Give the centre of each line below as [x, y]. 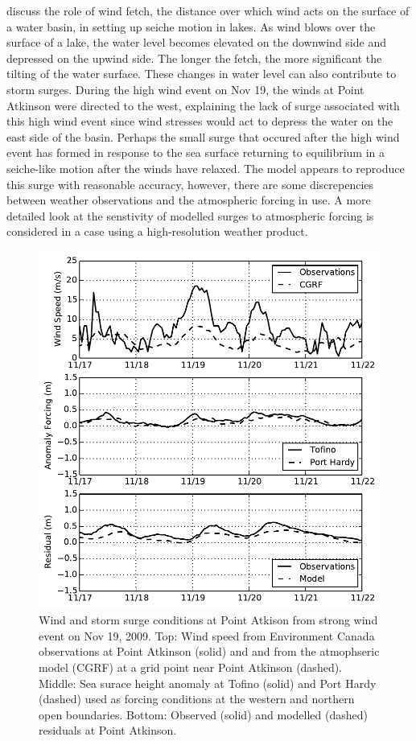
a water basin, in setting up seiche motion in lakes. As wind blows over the [191, 26]
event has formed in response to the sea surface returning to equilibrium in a [196, 152]
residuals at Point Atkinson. [108, 730]
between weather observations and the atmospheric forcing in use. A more [189, 200]
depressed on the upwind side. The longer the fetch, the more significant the [194, 58]
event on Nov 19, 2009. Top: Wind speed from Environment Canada [207, 635]
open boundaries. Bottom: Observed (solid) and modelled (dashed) [203, 714]
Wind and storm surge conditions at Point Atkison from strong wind [208, 620]
